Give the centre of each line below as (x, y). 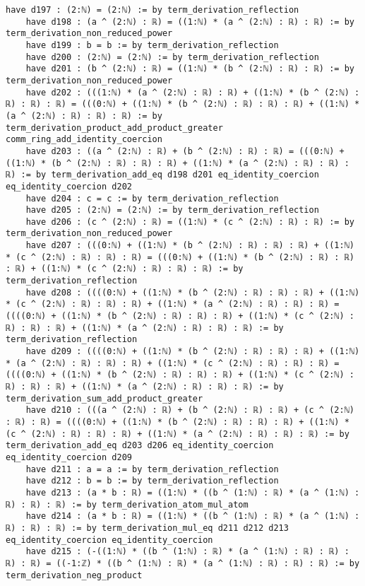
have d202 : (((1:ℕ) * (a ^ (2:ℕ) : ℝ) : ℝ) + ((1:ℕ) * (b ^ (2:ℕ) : (193, 92)
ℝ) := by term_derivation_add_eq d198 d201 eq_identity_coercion (162, 175)
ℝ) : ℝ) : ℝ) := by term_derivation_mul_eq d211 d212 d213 (147, 528)
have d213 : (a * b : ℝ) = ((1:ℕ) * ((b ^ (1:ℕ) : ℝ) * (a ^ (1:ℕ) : (193, 492)
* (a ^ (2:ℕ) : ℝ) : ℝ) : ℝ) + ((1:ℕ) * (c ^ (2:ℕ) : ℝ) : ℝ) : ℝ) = (173, 363)
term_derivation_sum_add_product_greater (104, 398)
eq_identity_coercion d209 (69, 457)
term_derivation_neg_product (74, 575)
